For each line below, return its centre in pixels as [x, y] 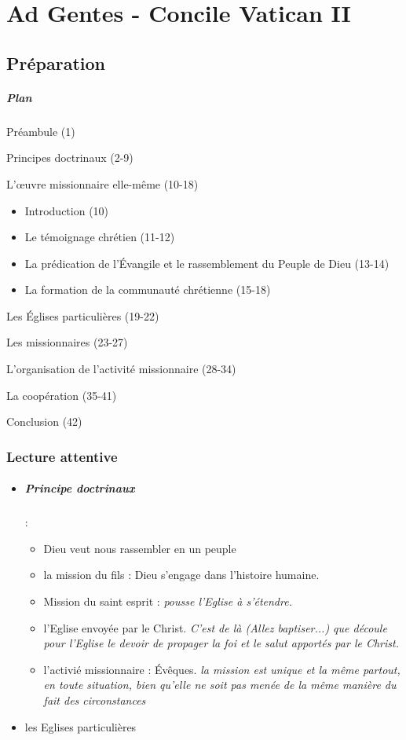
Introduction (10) [67, 210]
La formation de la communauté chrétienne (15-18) [148, 289]
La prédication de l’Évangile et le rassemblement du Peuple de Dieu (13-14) [207, 263]
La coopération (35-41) [62, 395]
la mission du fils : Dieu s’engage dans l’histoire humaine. [181, 575]
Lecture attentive [62, 456]
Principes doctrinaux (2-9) [70, 158]
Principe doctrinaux [80, 488]
